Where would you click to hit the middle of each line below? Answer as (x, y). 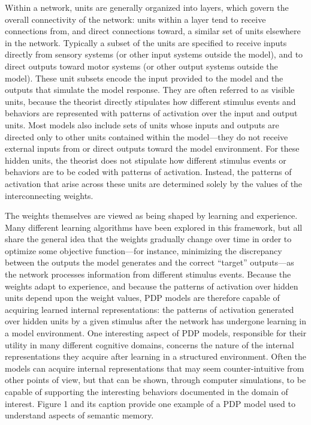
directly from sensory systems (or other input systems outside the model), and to (154, 54)
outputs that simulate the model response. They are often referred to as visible (150, 90)
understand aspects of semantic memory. (79, 415)
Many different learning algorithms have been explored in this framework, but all (154, 227)
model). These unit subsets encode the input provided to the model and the (144, 78)
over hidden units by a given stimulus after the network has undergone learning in (155, 321)
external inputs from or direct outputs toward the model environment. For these (152, 148)
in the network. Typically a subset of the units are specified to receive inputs (146, 42)
